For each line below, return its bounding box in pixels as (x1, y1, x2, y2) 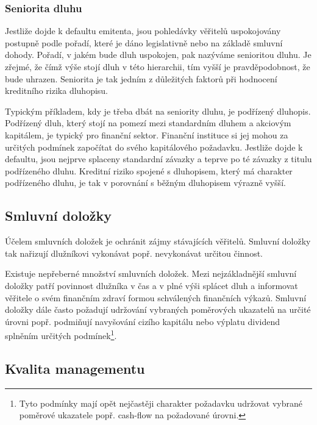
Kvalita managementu (5, 359, 145, 377)
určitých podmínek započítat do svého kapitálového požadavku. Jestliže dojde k (5, 140, 303, 153)
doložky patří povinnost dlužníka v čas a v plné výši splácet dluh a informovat (5, 279, 298, 291)
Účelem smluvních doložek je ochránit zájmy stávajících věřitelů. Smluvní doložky (5, 235, 311, 248)
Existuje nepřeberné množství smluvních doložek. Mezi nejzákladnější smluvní (5, 267, 297, 280)
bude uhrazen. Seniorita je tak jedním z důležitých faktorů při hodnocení (5, 72, 277, 85)
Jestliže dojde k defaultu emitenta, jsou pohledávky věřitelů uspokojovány (5, 24, 281, 37)
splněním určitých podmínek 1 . (5, 327, 117, 341)
